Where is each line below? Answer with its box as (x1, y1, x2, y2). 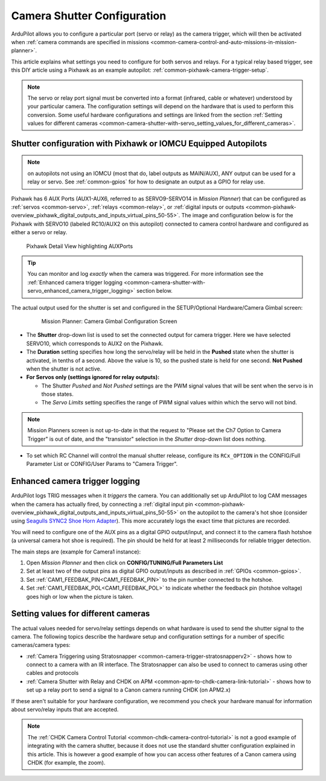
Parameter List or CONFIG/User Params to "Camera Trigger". (26, 461, 178, 468)
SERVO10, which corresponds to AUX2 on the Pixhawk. (26, 340, 164, 347)
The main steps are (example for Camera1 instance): (11, 548, 141, 555)
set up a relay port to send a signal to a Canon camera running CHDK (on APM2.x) (26, 686, 231, 693)
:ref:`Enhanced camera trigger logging (27, 278, 123, 286)
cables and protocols (26, 669, 79, 677)
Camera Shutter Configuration (11, 9, 167, 22)
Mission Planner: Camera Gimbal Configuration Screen (41, 317, 177, 325)
